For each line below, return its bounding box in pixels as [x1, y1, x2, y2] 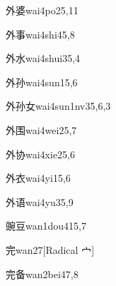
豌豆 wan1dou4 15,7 [6, 218, 86, 233]
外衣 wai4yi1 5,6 [6, 170, 71, 185]
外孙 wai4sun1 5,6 [6, 74, 78, 89]
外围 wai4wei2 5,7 [6, 122, 77, 137]
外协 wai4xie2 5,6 [6, 146, 76, 161]
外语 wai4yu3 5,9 [6, 194, 74, 209]
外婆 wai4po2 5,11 [6, 3, 79, 17]
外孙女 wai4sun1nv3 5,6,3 [6, 98, 111, 113]
